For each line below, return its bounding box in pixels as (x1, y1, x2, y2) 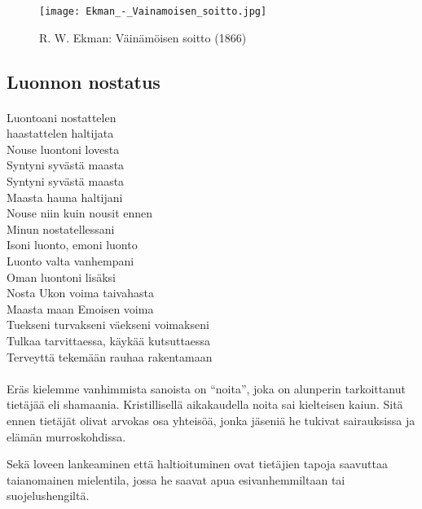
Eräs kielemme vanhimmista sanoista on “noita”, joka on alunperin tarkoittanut (7, 380, 406, 397)
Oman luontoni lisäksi (7, 268, 116, 285)
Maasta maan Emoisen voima (7, 300, 154, 317)
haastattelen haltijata (7, 125, 114, 142)
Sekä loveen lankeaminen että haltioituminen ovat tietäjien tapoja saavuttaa (7, 455, 388, 472)
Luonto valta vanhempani (7, 252, 134, 269)
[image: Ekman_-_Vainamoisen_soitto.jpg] (39, 6, 267, 17)
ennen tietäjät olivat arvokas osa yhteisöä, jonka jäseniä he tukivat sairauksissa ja (7, 411, 415, 428)
